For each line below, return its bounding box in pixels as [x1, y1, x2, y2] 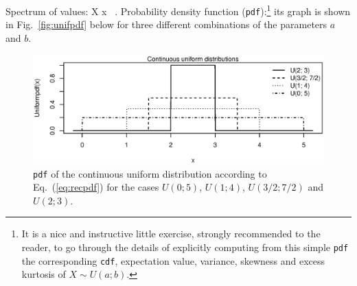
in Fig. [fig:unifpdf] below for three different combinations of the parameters [5, 17, 327, 32]
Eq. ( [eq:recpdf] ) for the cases [33, 180, 159, 194]
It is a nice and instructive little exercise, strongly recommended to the [21, 226, 321, 241]
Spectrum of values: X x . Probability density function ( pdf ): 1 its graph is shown [5, 2, 351, 18]
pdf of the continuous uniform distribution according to [33, 166, 267, 180]
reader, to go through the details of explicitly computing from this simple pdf [21, 239, 349, 254]
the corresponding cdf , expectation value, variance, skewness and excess [21, 253, 325, 267]
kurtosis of [21, 267, 66, 281]
